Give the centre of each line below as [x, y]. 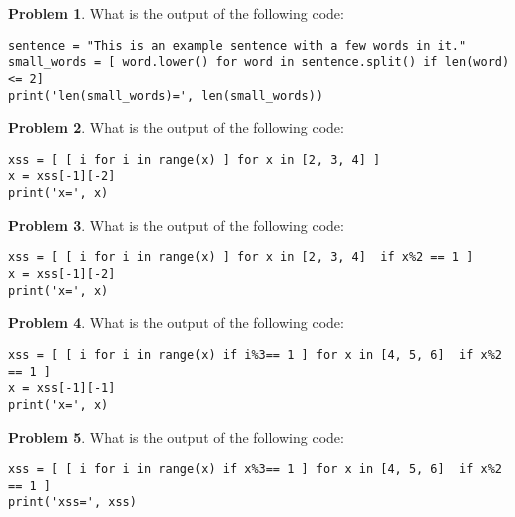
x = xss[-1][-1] [62, 388]
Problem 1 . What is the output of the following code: [176, 13]
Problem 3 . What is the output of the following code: [176, 224]
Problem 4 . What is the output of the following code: [176, 322]
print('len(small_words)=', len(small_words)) [165, 95]
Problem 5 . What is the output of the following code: [176, 436]
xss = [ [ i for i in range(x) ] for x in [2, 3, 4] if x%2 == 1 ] [241, 257]
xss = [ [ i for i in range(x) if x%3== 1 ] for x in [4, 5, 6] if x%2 [255, 469]
